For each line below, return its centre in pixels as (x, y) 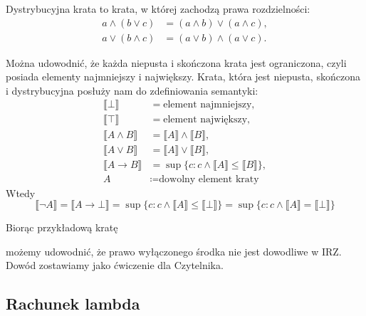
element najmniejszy (208, 105)
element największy (205, 120)
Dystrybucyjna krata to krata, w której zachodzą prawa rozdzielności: (158, 9)
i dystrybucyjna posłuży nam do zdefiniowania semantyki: (132, 90)
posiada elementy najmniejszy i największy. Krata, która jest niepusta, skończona (183, 77)
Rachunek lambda (73, 304)
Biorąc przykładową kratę (62, 227)
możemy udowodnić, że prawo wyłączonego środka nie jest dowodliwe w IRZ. (174, 251)
